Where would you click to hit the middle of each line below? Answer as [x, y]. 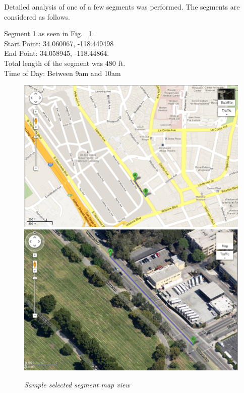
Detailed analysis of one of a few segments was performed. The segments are [122, 7]
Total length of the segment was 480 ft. [65, 63]
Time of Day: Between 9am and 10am [63, 73]
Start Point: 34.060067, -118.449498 [59, 43]
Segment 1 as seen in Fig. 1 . [49, 33]
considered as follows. [37, 16]
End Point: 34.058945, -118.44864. [57, 53]
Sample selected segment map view [77, 385]
